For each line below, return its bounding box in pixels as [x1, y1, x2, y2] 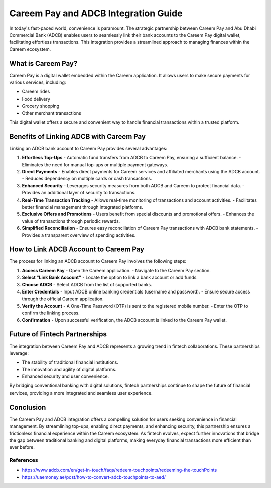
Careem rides [22, 88, 50, 95]
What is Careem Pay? [9, 59, 78, 68]
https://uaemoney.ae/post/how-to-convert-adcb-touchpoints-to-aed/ [22, 474, 166, 480]
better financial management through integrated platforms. [22, 204, 143, 210]
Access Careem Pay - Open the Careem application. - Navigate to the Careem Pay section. [22, 267, 211, 273]
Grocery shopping [22, 103, 60, 109]
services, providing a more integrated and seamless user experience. [9, 389, 153, 396]
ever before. [9, 444, 35, 450]
